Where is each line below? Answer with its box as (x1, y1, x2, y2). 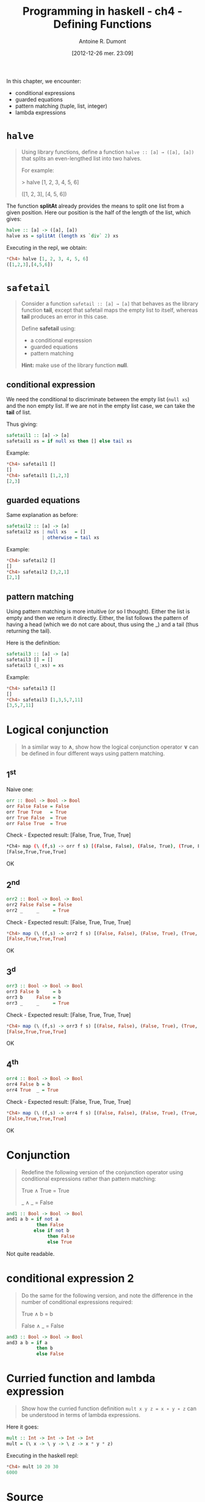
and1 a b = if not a (6, 1216, 59, 1223)
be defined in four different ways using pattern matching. (21, 750, 165, 757)
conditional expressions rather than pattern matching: (21, 1175, 157, 1182)
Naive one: (6, 786, 34, 793)
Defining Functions (53, 17, 152, 31)
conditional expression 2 (6, 1271, 134, 1285)
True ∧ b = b (21, 1310, 54, 1318)
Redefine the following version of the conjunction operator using (21, 1168, 184, 1176)
